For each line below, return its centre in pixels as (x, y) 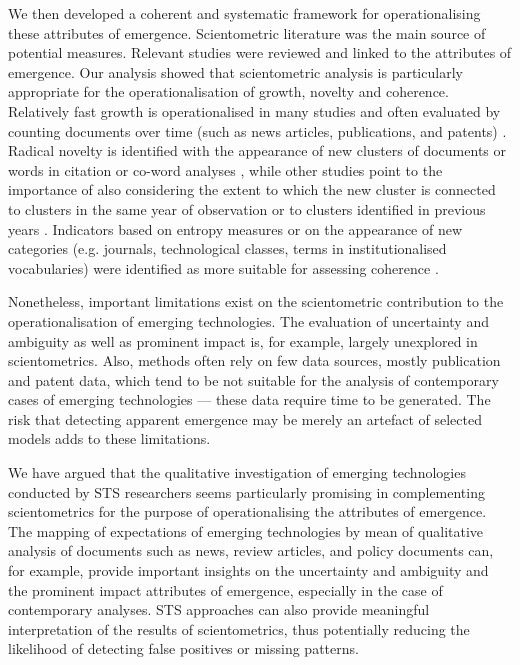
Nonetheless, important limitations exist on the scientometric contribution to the (256, 301)
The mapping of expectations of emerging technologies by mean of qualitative (246, 530)
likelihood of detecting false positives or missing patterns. (183, 648)
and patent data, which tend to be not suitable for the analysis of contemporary (253, 379)
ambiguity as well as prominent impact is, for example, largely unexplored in (243, 340)
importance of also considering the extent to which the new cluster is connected (252, 189)
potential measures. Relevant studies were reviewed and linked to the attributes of (260, 52)
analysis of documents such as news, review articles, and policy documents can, (251, 550)
